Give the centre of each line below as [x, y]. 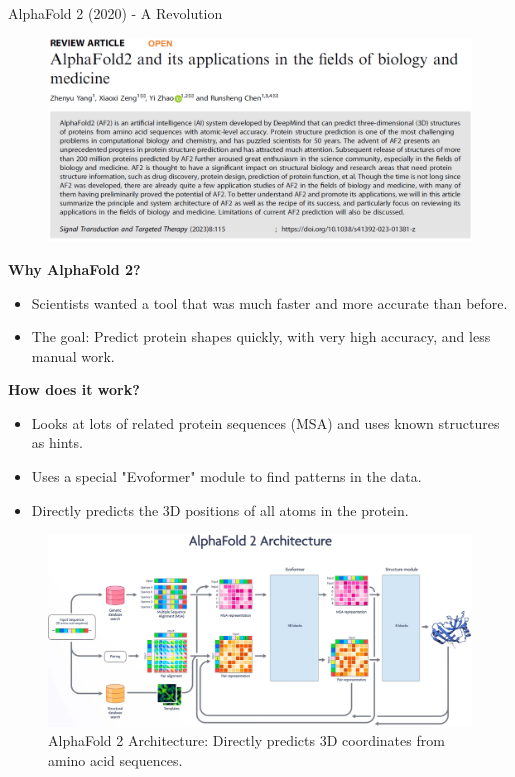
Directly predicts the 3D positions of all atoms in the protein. [220, 509]
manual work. [73, 355]
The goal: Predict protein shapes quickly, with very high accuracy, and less [261, 336]
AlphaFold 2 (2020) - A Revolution [115, 13]
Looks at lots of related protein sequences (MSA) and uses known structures [265, 422]
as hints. [57, 442]
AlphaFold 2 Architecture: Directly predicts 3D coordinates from [246, 740]
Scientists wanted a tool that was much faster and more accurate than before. [269, 302]
